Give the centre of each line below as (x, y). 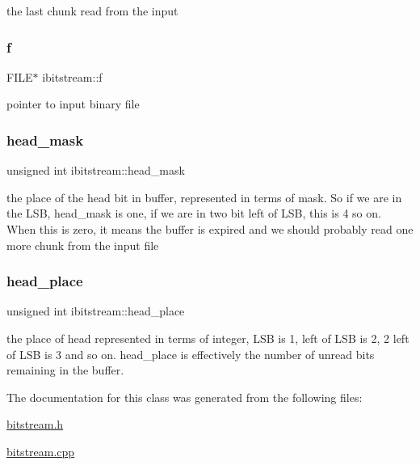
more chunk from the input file (83, 245)
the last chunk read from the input (92, 11)
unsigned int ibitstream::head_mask (96, 170)
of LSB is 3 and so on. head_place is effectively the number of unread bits (191, 354)
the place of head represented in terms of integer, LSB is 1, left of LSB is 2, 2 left (208, 338)
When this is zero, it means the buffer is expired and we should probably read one (210, 229)
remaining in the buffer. (65, 370)
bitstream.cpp (41, 451)
